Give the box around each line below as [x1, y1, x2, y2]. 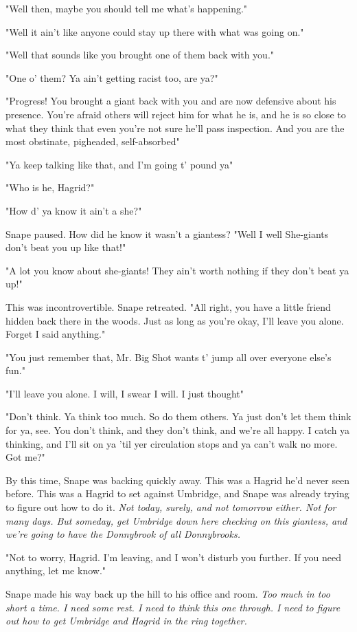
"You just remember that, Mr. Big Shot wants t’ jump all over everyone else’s [5, 349, 332, 364]
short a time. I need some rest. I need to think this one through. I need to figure [5, 600, 341, 614]
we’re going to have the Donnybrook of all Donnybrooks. [5, 527, 240, 541]
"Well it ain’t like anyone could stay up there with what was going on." [5, 24, 304, 39]
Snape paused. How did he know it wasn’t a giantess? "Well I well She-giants [5, 226, 329, 241]
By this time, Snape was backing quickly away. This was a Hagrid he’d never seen [5, 472, 350, 487]
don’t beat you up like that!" [5, 240, 126, 254]
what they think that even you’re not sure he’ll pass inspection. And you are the [5, 120, 345, 135]
